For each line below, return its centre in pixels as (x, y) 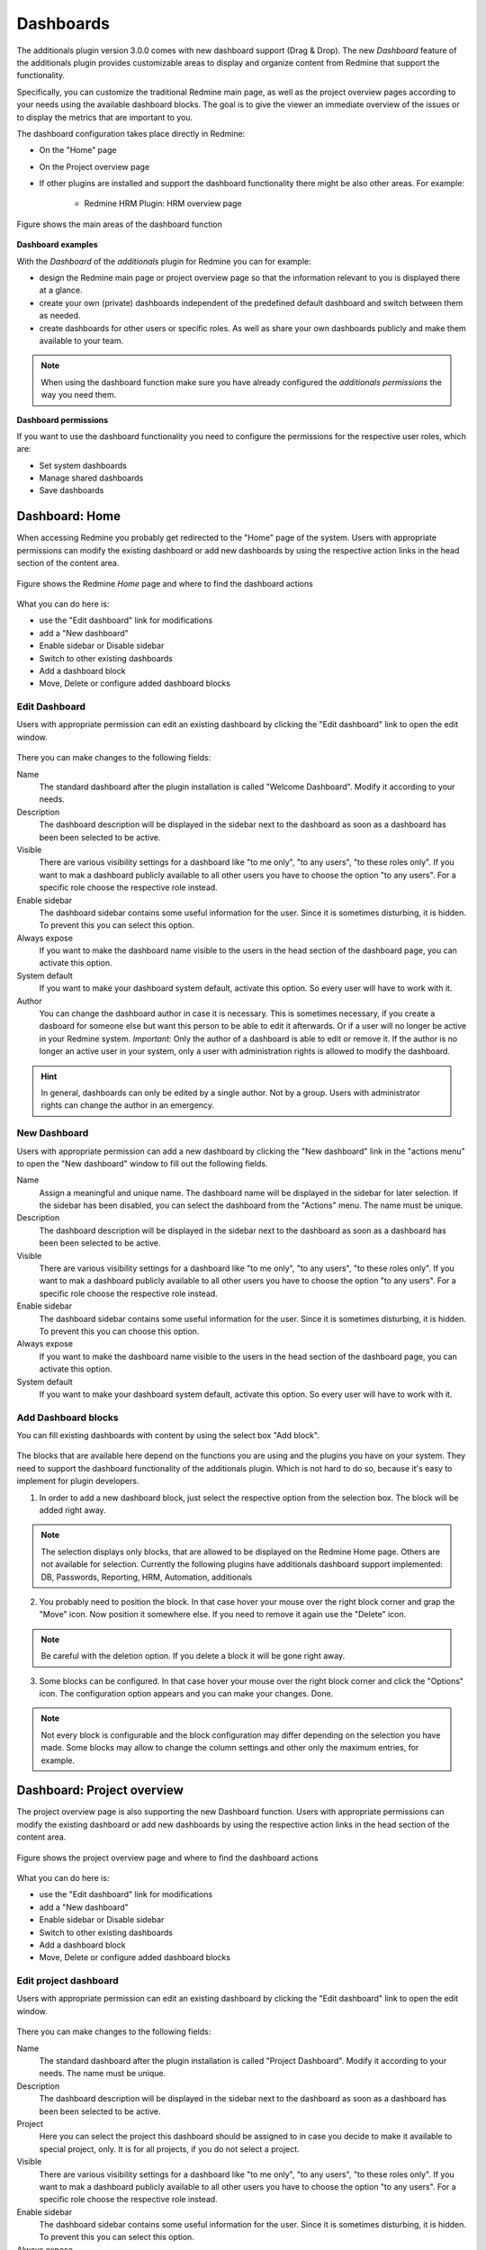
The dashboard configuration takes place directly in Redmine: (131, 133)
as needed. (60, 316)
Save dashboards (72, 490)
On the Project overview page (94, 166)
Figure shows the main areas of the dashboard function (119, 224)
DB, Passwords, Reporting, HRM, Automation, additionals (146, 1577)
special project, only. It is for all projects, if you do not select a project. (170, 2149)
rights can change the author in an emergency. (128, 1105)
